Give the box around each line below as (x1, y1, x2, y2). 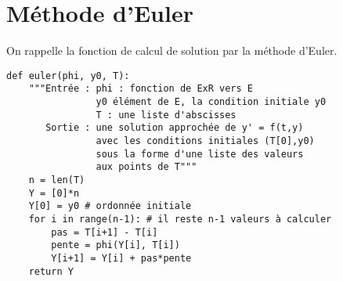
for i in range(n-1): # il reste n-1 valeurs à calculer (28, 213, 332, 225)
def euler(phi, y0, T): (6, 70, 130, 81)
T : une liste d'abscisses (96, 109, 236, 121)
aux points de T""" (96, 161, 197, 173)
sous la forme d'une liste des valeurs (96, 148, 304, 160)
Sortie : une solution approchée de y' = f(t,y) (45, 122, 304, 134)
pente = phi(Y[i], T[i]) (51, 240, 180, 251)
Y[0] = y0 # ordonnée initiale (28, 200, 192, 212)
